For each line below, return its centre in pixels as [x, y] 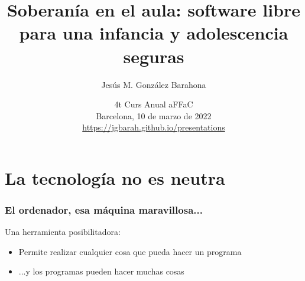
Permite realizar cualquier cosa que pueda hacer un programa [130, 251]
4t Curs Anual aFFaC [154, 104]
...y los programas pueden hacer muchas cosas [101, 271]
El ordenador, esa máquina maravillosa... [104, 209]
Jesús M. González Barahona [154, 84]
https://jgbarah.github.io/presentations [154, 127]
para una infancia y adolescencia [154, 33]
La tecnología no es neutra [115, 177]
